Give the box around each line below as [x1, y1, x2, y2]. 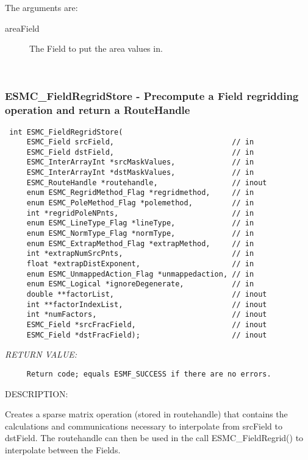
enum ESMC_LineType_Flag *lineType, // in [26, 219, 254, 228]
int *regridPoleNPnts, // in [26, 208, 254, 218]
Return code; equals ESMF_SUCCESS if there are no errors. [26, 369, 271, 378]
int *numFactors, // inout [26, 310, 267, 319]
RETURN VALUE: [5, 348, 77, 361]
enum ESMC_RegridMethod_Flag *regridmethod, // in [26, 188, 254, 197]
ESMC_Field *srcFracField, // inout [26, 320, 267, 329]
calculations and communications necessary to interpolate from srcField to [5, 419, 282, 432]
